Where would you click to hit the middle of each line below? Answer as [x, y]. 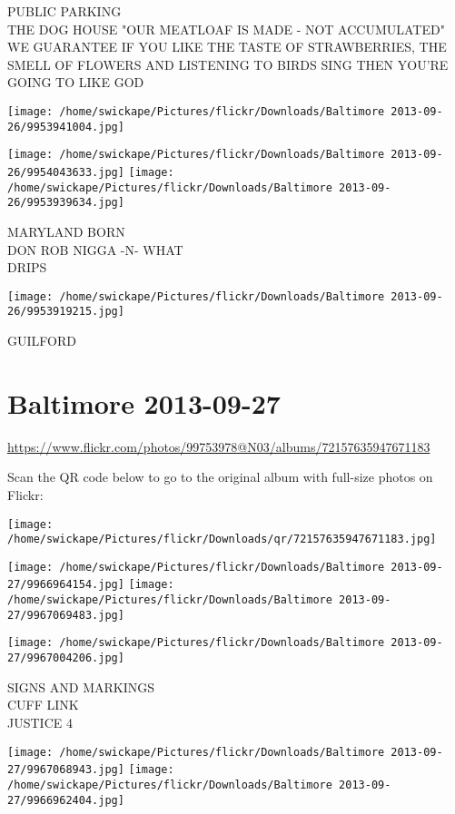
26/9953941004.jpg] [66, 127]
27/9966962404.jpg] [66, 800]
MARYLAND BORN [66, 231]
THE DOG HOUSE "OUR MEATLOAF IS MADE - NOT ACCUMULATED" [226, 29]
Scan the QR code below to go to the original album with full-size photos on [220, 477]
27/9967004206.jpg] [66, 658]
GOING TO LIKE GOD [76, 82]
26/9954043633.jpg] [66, 172]
